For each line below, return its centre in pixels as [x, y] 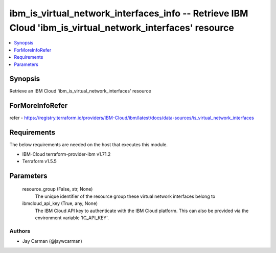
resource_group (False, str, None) [57, 189]
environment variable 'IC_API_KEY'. [72, 218]
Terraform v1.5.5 [40, 162]
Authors [20, 231]
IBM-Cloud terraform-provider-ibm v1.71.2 [66, 154]
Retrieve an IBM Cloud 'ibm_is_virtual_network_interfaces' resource [80, 91]
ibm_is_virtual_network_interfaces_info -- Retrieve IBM [129, 13]
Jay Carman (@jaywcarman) [52, 241]
